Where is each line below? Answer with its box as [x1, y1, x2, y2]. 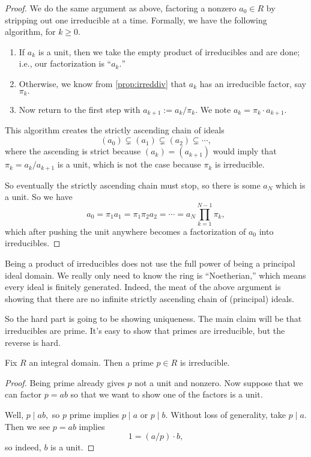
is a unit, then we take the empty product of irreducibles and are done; [38, 45, 300, 58]
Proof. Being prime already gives [5, 376, 125, 389]
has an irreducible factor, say [199, 77, 307, 89]
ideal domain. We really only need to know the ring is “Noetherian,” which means [5, 268, 306, 281]
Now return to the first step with [19, 103, 140, 116]
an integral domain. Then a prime [29, 356, 154, 369]
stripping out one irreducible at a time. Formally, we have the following [5, 13, 267, 26]
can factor [5, 388, 42, 401]
